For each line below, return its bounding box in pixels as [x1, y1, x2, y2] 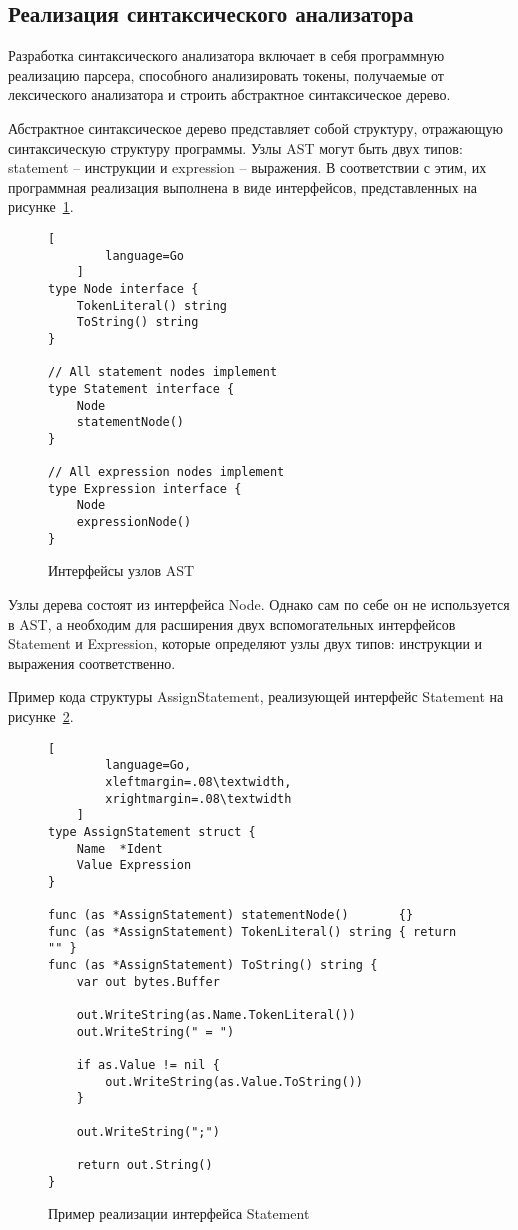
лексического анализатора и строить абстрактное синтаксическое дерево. [8, 84, 451, 105]
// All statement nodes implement [48, 365, 278, 380]
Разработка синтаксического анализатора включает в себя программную [8, 45, 445, 66]
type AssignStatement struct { [48, 824, 256, 839]
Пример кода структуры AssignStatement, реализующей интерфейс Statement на [8, 686, 504, 707]
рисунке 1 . [8, 196, 74, 217]
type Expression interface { [48, 481, 242, 496]
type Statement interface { [48, 381, 235, 396]
